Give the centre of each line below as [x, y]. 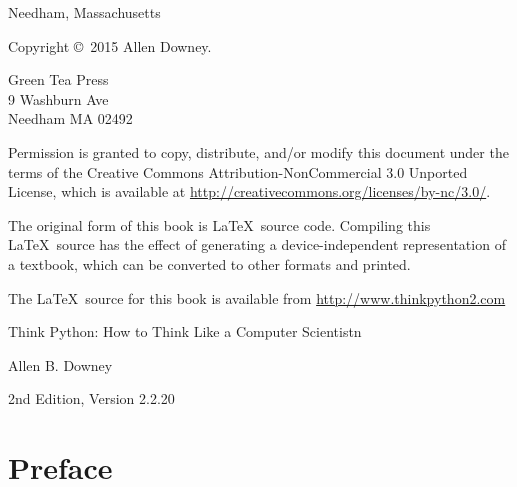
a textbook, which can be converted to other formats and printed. [209, 263]
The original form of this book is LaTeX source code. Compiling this [219, 224]
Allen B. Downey [60, 364]
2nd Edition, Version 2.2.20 [91, 398]
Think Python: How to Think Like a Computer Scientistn [185, 331]
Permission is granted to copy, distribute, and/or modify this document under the [258, 151]
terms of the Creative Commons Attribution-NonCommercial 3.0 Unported [238, 171]
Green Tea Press [58, 79]
